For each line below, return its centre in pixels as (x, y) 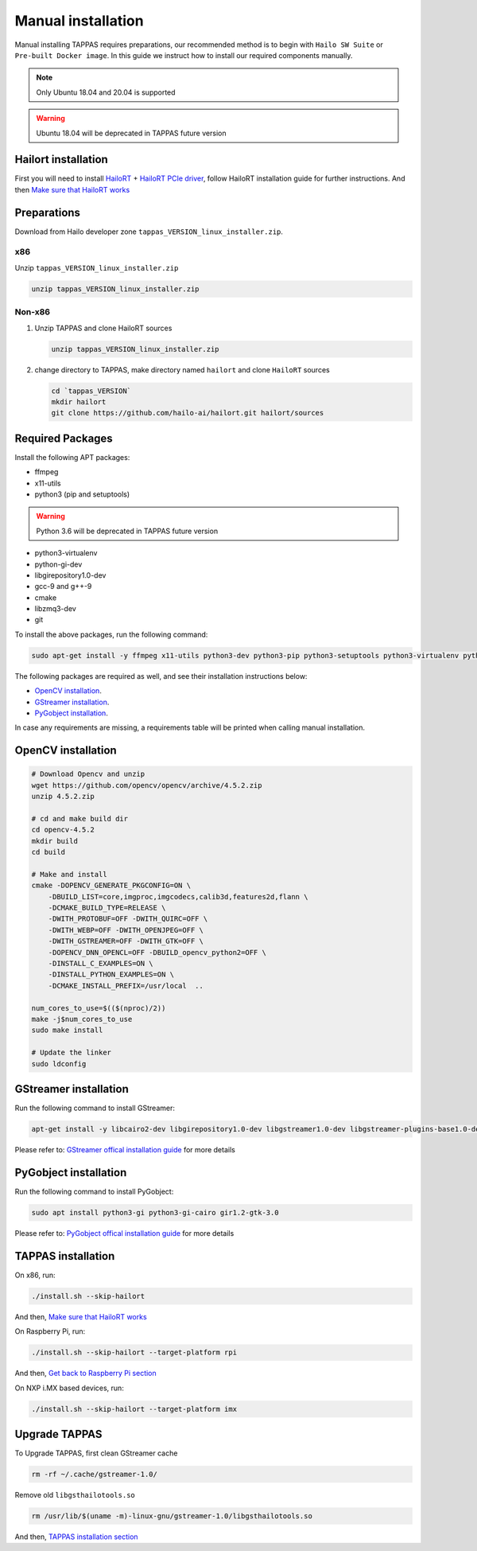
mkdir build (55, 841)
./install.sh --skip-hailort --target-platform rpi (134, 1352)
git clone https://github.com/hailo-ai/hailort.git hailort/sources (188, 413)
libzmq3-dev (56, 609)
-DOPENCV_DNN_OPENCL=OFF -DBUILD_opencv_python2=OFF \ (157, 952)
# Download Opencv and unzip (88, 774)
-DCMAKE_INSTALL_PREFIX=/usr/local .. (126, 986)
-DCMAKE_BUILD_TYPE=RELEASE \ (107, 908)
